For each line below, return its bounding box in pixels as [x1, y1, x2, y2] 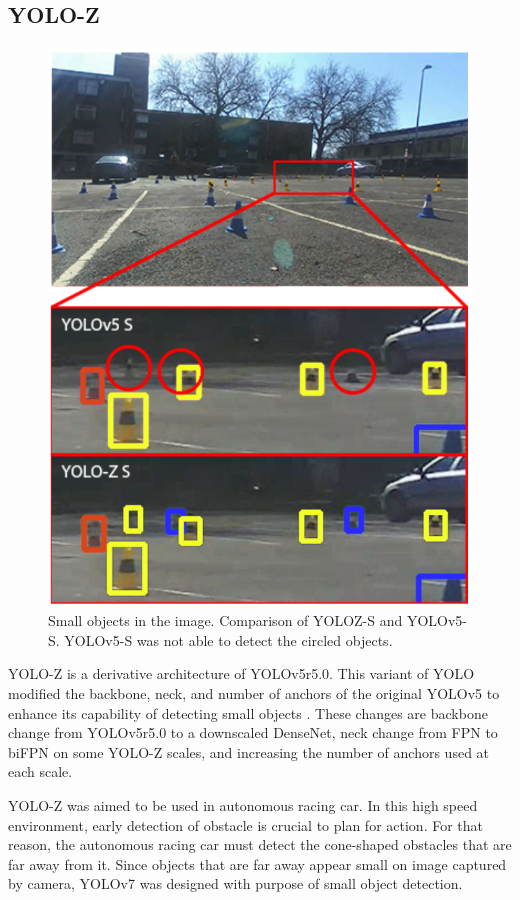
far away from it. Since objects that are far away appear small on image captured [8, 853, 507, 874]
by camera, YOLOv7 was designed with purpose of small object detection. [8, 873, 463, 894]
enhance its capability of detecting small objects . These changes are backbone [8, 702, 488, 723]
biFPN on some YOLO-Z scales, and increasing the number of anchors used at [8, 741, 490, 762]
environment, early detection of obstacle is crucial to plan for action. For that [8, 814, 484, 835]
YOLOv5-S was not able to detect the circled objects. [64, 629, 393, 650]
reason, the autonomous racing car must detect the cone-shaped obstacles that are [8, 834, 512, 855]
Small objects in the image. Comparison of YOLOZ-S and [48, 610, 403, 631]
